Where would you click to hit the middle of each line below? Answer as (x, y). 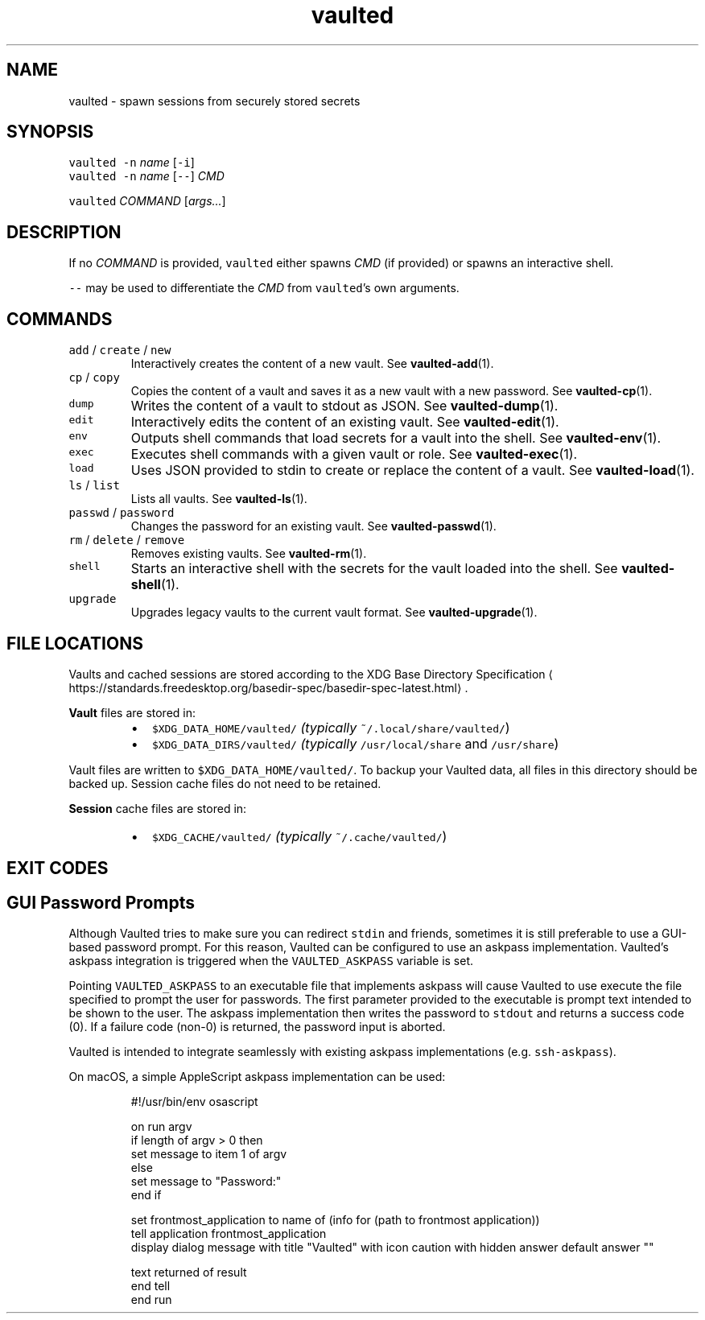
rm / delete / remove (127, 540)
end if (146, 1195)
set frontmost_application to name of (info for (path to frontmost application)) (335, 1220)
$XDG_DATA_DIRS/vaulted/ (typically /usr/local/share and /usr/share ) (355, 743)
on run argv (161, 1127)
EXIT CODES (58, 868)
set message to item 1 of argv (209, 1154)
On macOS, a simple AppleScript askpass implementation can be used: (257, 1077)
